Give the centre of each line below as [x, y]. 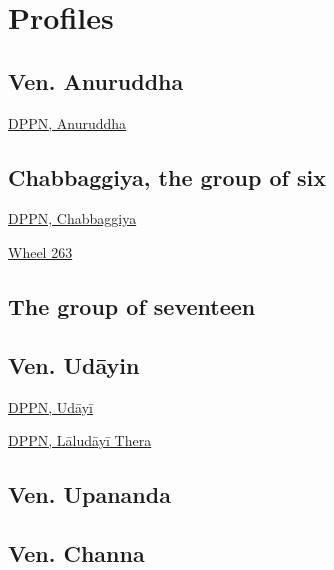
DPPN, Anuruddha [67, 122]
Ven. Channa [76, 552]
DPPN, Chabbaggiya [72, 218]
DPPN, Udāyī [50, 406]
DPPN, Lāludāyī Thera [80, 440]
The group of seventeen [132, 305]
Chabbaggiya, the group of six [167, 176]
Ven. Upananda [89, 494]
